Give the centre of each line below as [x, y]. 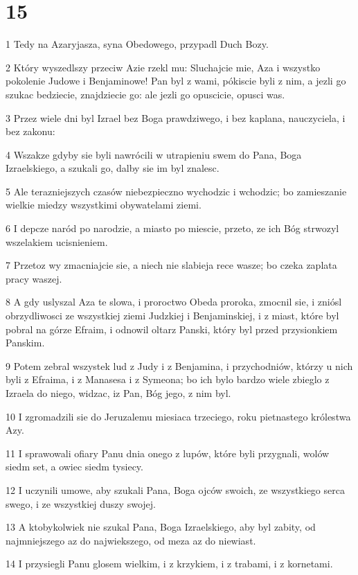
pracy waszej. [34, 278]
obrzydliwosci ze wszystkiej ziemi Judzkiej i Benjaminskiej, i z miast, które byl [172, 316]
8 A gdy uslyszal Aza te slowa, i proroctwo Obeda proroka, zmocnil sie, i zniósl [174, 302]
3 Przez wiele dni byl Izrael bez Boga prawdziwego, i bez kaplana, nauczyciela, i [176, 117]
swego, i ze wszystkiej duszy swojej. [81, 503]
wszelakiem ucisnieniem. [57, 241]
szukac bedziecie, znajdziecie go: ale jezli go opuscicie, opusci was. [145, 94]
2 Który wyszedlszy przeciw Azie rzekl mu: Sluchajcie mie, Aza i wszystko [163, 67]
